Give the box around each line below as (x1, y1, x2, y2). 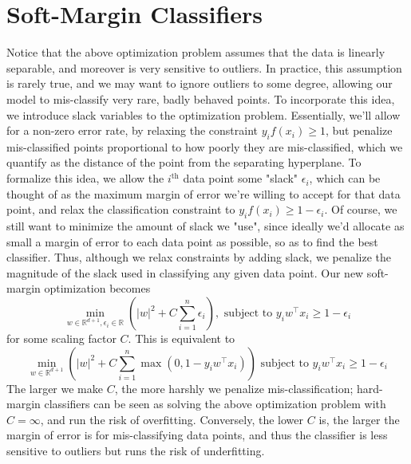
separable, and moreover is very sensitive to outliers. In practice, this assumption (6, 59, 402, 76)
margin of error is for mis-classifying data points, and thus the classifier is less (6, 427, 388, 443)
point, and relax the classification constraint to (6, 201, 235, 218)
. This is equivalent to (128, 330, 235, 347)
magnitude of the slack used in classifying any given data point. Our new (6, 264, 364, 281)
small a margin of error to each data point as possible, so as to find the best (6, 233, 378, 250)
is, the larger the (318, 411, 400, 427)
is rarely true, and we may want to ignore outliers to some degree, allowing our (6, 75, 393, 92)
